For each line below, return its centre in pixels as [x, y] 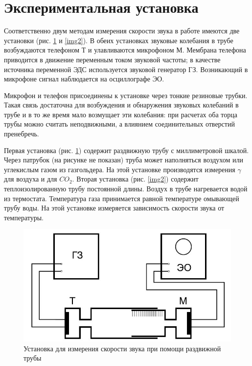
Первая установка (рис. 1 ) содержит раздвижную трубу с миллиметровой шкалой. [126, 150]
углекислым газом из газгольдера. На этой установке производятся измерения [120, 169]
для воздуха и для [31, 179]
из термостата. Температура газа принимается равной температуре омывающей [122, 198]
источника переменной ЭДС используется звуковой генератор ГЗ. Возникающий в [126, 69]
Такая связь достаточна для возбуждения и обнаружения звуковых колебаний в [121, 105]
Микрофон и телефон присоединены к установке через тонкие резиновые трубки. [126, 95]
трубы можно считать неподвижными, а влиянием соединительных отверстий [119, 124]
